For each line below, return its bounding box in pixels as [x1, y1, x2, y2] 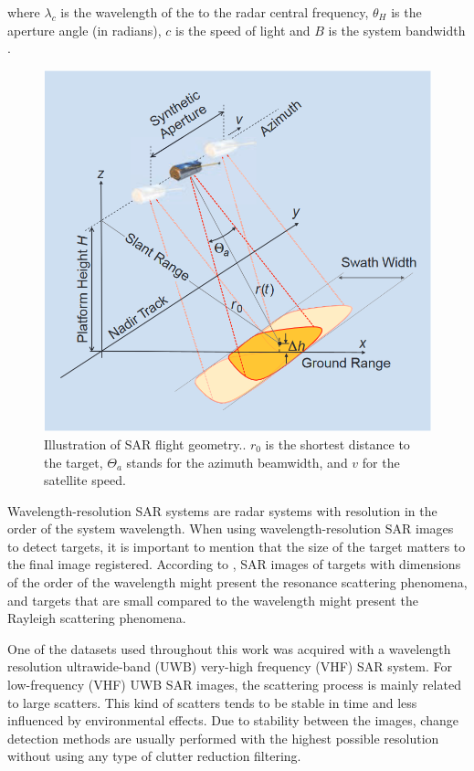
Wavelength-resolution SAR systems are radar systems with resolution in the [7, 501, 437, 520]
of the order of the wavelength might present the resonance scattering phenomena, [7, 573, 468, 592]
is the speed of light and [175, 20, 311, 39]
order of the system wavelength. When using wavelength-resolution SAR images [7, 519, 454, 538]
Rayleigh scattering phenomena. [7, 608, 186, 628]
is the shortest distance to [265, 434, 410, 453]
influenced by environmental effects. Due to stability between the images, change [7, 711, 458, 730]
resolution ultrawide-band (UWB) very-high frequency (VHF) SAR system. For [7, 657, 452, 676]
